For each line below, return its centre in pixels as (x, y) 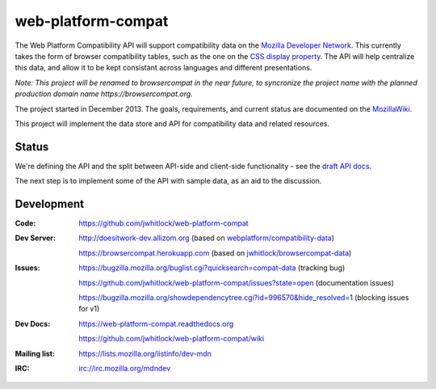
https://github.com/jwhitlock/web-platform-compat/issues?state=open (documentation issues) (237, 282)
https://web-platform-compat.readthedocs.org (156, 323)
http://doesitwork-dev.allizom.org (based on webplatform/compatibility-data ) (207, 238)
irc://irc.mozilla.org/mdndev (125, 368)
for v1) (89, 309)
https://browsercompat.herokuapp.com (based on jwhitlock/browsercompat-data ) (215, 253)
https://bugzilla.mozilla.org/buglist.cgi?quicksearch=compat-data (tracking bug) (212, 268)
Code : (25, 223)
